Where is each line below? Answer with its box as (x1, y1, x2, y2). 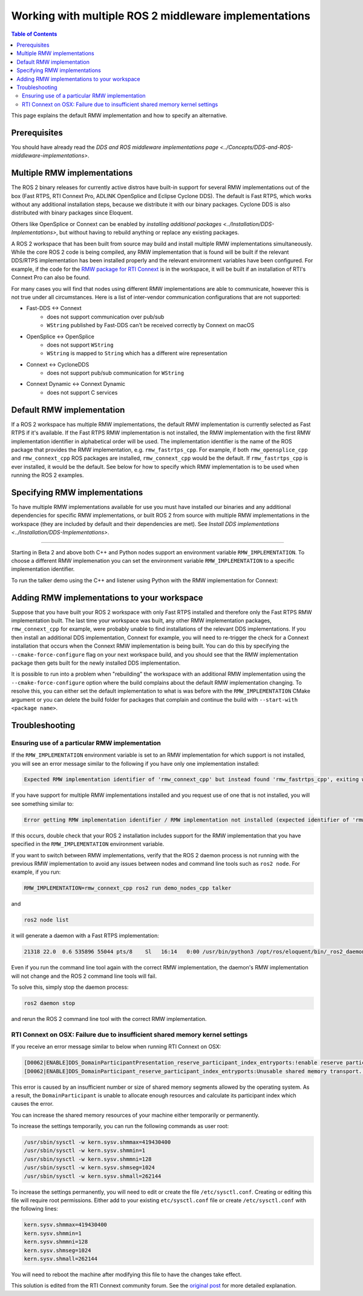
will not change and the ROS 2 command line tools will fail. (11, 972, 157, 980)
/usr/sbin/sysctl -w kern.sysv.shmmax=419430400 (24, 1139, 171, 1146)
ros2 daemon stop (24, 1000, 76, 1007)
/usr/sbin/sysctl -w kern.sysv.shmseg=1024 (24, 1164, 155, 1171)
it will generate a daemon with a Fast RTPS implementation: (11, 932, 160, 939)
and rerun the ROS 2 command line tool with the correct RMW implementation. (11, 1015, 207, 1023)
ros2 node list (24, 917, 69, 923)
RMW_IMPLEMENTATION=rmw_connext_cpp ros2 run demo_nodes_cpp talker (24, 885, 232, 892)
